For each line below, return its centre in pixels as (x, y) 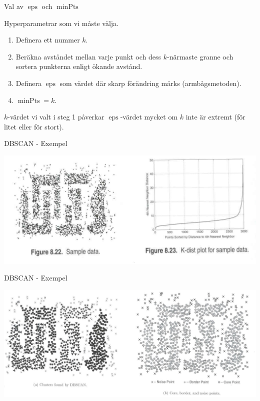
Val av (14, 6)
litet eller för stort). (34, 126)
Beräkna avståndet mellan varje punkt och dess (88, 56)
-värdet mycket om (149, 117)
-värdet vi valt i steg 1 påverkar (56, 117)
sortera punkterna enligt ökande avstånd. (79, 66)
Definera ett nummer (48, 40)
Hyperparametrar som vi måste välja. (61, 23)
